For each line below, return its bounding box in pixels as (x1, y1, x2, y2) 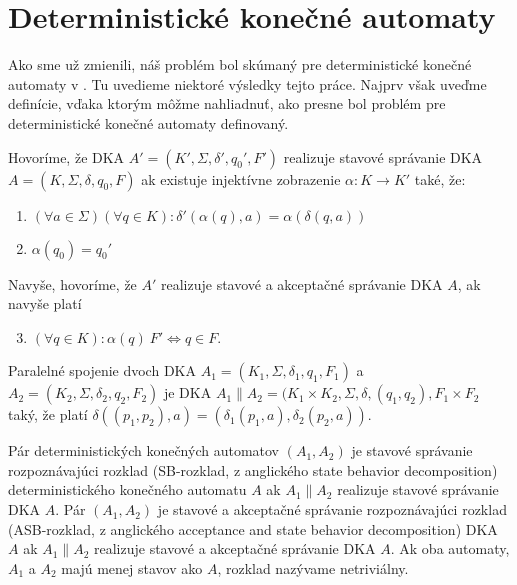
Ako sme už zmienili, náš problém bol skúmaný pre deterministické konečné (8, 54, 472, 75)
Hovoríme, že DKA (8, 146, 125, 167)
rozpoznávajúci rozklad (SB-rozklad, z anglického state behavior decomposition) (8, 459, 498, 480)
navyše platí (8, 293, 82, 314)
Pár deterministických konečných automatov (8, 440, 280, 461)
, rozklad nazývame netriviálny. (217, 557, 409, 578)
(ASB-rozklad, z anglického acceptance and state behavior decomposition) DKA (8, 518, 498, 539)
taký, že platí (8, 404, 88, 425)
